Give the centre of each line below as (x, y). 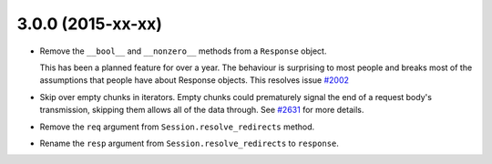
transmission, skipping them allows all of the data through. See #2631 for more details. (202, 110)
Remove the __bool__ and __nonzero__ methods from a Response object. (183, 51)
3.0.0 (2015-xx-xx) (90, 24)
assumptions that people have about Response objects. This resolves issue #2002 (195, 80)
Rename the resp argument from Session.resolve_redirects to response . (189, 143)
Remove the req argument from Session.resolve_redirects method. (177, 127)
